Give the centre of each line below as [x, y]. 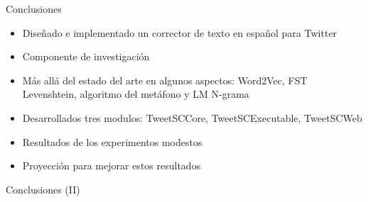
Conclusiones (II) [43, 189]
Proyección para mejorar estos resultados [112, 165]
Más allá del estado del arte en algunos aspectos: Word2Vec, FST [165, 80]
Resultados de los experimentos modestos [112, 141]
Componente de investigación [86, 56]
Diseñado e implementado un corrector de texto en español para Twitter [180, 32]
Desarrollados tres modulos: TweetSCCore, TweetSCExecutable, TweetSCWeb [192, 117]
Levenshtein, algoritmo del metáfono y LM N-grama [136, 94]
